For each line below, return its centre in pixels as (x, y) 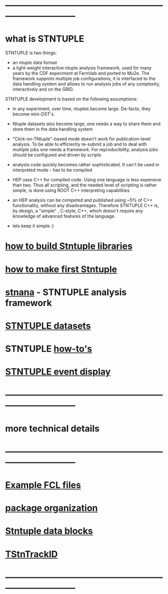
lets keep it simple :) (33, 226)
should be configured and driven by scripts (57, 155)
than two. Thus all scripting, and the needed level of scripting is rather (85, 185)
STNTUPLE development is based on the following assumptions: (71, 99)
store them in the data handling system (52, 129)
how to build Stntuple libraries (69, 246)
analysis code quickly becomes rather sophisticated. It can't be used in (86, 165)
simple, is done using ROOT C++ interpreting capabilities (71, 190)
